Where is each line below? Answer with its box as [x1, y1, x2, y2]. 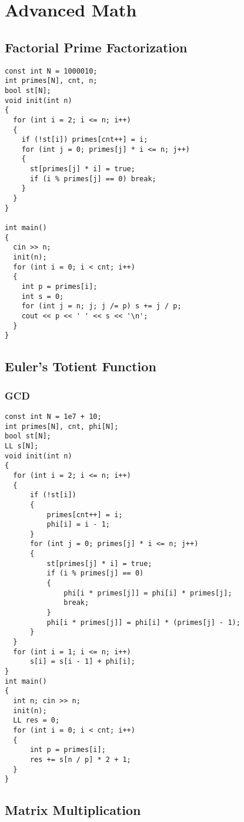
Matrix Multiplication [5, 801, 141, 819]
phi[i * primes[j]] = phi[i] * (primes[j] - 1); [46, 618, 240, 627]
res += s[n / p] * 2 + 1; [29, 755, 131, 764]
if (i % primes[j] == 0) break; [29, 174, 156, 183]
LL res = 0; [13, 716, 60, 725]
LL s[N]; [5, 441, 39, 450]
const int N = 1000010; [5, 66, 98, 75]
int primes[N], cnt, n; [5, 76, 98, 85]
